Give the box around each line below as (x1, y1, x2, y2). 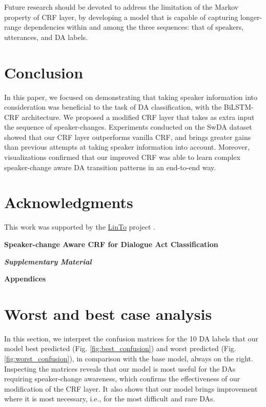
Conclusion (4, 62, 84, 83)
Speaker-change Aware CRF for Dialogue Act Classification (4, 238, 218, 249)
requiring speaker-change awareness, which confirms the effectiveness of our (4, 373, 240, 384)
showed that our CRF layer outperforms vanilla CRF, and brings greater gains (4, 131, 251, 142)
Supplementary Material (4, 256, 92, 267)
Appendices (4, 273, 46, 284)
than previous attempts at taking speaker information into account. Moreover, (4, 141, 250, 152)
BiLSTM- (223, 101, 254, 112)
